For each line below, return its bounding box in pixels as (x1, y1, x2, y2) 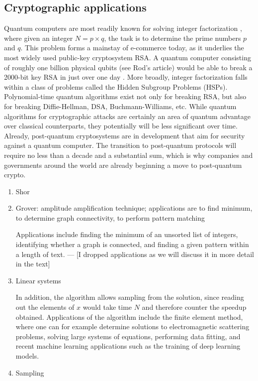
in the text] (15, 258, 50, 269)
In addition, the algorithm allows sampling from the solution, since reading (15, 292, 244, 302)
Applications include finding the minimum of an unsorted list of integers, (15, 229, 238, 240)
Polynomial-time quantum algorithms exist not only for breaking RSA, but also (4, 91, 247, 102)
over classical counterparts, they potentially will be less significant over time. (4, 121, 238, 131)
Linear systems (15, 275, 61, 285)
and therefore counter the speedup (142, 302, 247, 312)
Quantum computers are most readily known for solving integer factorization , (4, 23, 242, 33)
